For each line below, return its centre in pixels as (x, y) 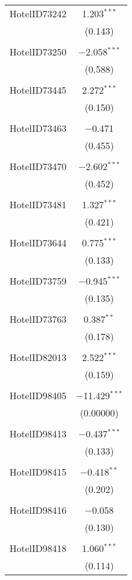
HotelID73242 (38, 13)
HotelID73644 (38, 243)
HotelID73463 (38, 128)
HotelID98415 (38, 472)
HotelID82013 (38, 357)
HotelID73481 (38, 204)
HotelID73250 (38, 52)
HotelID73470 (38, 166)
